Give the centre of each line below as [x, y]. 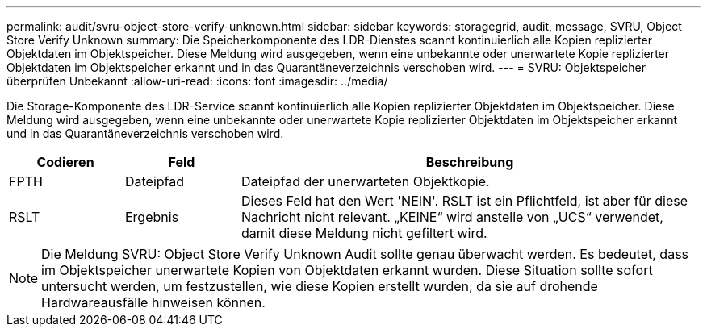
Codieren [65, 162]
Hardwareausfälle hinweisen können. [153, 302]
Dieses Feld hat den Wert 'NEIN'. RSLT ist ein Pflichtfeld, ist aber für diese [464, 201]
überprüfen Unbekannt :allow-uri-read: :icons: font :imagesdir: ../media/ [197, 81]
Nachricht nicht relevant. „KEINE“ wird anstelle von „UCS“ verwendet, [452, 217]
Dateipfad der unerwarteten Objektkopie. [365, 181]
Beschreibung [470, 162]
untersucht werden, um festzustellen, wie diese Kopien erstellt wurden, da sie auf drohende [320, 286]
